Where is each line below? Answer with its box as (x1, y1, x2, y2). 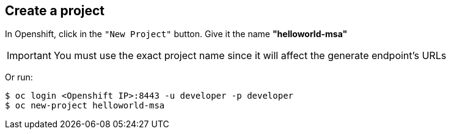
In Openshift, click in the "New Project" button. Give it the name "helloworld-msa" (5, 29, 348, 40)
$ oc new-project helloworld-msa (5, 100, 165, 111)
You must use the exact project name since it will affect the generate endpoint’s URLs (53, 49, 447, 62)
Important (7, 49, 51, 62)
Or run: (5, 72, 33, 83)
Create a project (5, 3, 105, 18)
